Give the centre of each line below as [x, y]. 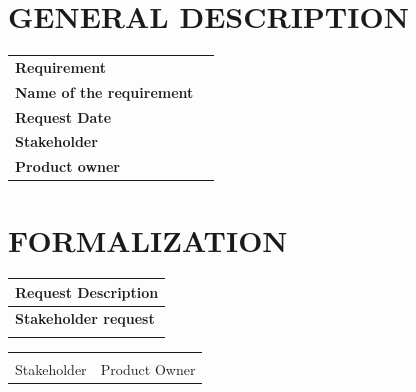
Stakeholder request [85, 317]
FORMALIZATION [148, 239]
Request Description [87, 291]
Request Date [63, 116]
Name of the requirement [104, 91]
